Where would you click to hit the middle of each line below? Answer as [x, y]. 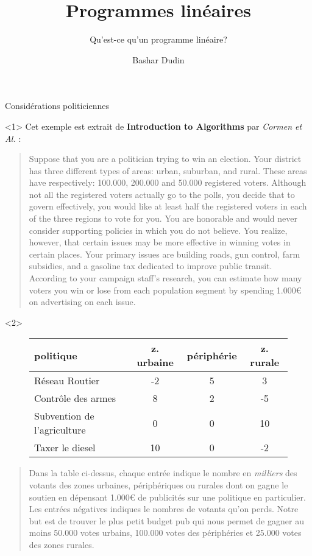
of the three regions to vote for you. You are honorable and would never [163, 218]
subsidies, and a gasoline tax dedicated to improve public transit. [151, 266]
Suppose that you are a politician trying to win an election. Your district [165, 159]
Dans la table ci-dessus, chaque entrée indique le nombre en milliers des [163, 473]
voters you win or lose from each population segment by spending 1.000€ [165, 290]
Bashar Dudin [158, 59]
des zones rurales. [62, 544]
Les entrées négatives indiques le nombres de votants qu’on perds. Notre [164, 509]
